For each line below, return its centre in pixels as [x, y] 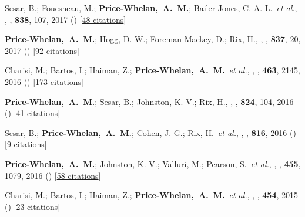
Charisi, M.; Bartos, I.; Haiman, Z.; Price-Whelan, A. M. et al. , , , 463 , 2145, [152, 70]
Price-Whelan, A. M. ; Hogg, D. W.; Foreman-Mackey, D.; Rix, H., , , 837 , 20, [153, 39]
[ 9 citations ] [26, 144]
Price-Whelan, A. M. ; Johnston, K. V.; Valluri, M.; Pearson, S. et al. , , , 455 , [153, 163]
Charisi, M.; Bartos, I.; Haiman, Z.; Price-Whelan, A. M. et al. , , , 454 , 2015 [152, 195]
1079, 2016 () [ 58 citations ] [53, 175]
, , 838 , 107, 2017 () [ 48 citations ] [66, 19]
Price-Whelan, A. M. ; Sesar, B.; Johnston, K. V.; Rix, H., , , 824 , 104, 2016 [149, 101]
